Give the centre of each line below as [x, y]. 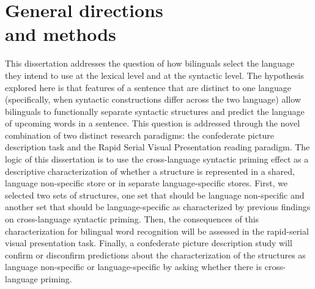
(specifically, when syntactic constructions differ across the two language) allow [153, 99]
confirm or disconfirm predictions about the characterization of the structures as [155, 254]
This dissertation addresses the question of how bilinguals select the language [150, 63]
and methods [61, 34]
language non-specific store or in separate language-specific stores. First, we [146, 183]
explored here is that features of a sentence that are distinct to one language [148, 87]
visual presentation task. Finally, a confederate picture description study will [149, 243]
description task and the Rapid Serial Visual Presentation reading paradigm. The [157, 147]
